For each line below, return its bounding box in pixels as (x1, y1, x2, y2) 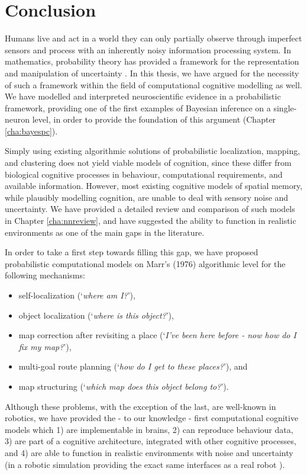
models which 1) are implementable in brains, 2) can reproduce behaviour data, (5, 423, 293, 435)
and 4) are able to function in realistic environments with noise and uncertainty (5, 446, 293, 458)
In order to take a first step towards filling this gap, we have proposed (5, 246, 258, 258)
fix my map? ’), (18, 340, 72, 352)
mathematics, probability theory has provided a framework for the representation (5, 55, 299, 68)
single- (273, 101, 297, 114)
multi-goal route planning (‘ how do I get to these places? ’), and (18, 360, 248, 373)
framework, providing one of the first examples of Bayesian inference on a (5, 101, 271, 114)
